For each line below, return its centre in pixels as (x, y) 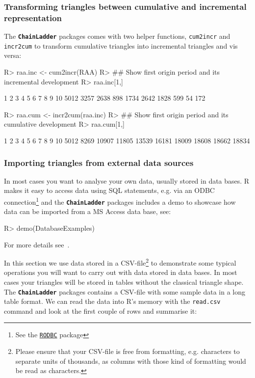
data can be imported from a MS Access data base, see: (88, 211)
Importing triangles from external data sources (99, 162)
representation (33, 17)
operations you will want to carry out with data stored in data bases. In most (121, 272)
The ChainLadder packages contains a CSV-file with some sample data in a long (125, 291)
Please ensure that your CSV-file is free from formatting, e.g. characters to (127, 351)
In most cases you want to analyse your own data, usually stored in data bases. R (127, 180)
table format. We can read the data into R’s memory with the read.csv (112, 301)
